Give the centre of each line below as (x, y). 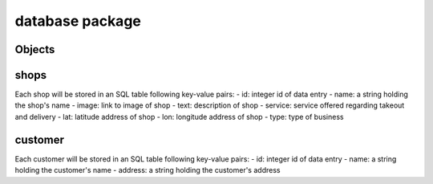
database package (78, 21)
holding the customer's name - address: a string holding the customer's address (148, 170)
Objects (35, 49)
